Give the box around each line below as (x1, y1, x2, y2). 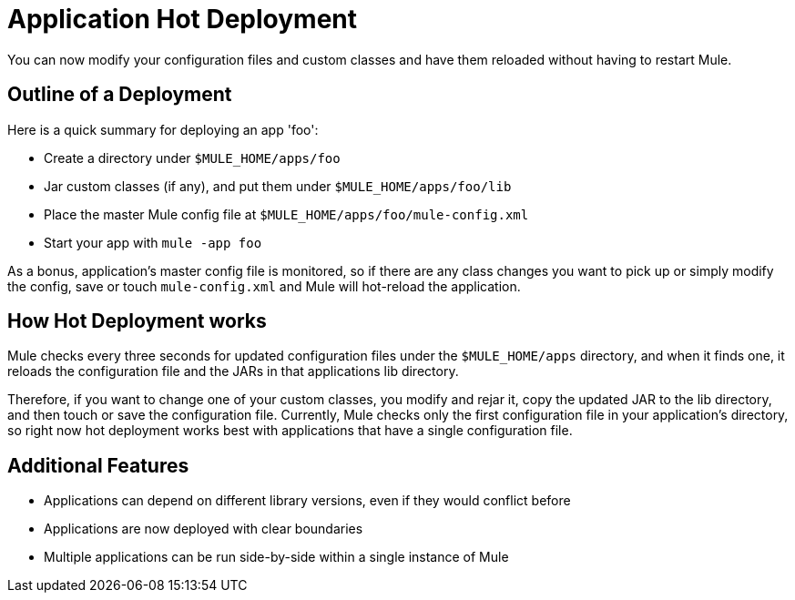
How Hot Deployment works (7, 310, 267, 333)
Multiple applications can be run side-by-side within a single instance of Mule (44, 549, 509, 565)
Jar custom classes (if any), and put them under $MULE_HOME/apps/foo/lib (44, 178, 512, 194)
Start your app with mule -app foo (44, 234, 262, 250)
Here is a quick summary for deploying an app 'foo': (7, 121, 319, 137)
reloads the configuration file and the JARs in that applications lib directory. (7, 363, 459, 380)
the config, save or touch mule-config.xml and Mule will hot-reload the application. (7, 278, 521, 294)
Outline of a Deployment (7, 83, 232, 107)
